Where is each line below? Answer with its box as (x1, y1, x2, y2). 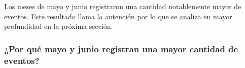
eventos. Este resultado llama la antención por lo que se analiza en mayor (4, 11, 232, 21)
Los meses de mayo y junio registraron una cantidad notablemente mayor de (4, 1, 241, 11)
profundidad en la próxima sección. (4, 21, 113, 31)
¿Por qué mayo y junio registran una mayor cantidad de (4, 42, 238, 55)
